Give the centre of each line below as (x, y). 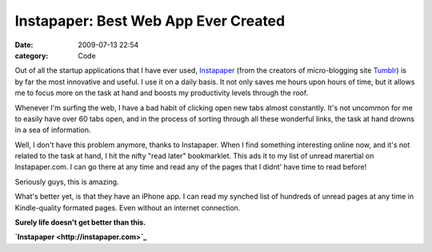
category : (32, 55)
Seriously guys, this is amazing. (67, 182)
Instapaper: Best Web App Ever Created (150, 21)
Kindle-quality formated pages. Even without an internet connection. (128, 207)
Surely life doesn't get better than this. (80, 222)
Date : (24, 45)
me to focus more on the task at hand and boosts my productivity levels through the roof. (162, 93)
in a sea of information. (53, 130)
